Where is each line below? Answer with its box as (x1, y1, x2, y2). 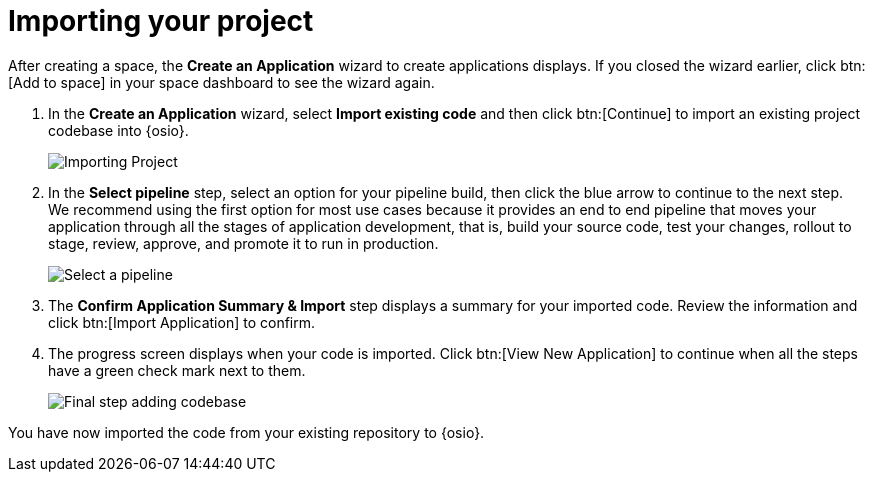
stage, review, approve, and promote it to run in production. (48, 234, 439, 252)
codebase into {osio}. (48, 121, 189, 139)
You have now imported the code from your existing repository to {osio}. (8, 423, 485, 441)
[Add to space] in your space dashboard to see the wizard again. (8, 73, 435, 91)
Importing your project (8, 4, 314, 38)
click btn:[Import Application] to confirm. (48, 313, 316, 331)
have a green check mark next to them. (48, 361, 306, 379)
